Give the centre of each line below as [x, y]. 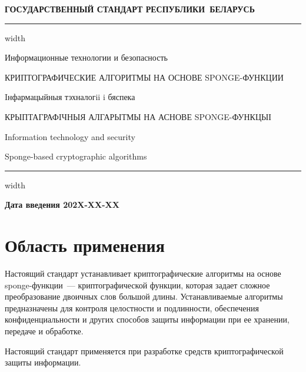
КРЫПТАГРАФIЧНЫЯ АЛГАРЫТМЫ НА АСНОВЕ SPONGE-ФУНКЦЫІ [138, 116]
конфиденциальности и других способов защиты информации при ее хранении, [147, 319]
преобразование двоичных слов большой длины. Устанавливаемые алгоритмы [144, 296]
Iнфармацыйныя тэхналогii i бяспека [70, 97]
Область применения [85, 245]
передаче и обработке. [44, 331]
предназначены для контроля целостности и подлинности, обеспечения [132, 308]
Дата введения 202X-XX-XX [62, 205]
